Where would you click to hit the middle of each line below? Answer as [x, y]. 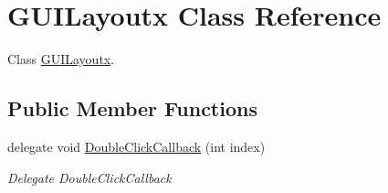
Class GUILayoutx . [61, 59]
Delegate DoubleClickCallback [89, 177]
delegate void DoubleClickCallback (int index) [136, 146]
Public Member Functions [132, 108]
